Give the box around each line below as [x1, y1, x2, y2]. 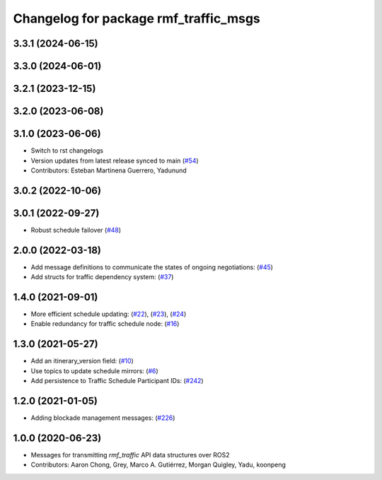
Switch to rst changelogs [30, 146, 104, 155]
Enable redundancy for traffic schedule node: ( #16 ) [30, 320, 180, 328]
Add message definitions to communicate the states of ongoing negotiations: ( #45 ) [30, 262, 274, 271]
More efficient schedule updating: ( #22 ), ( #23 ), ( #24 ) [30, 310, 187, 318]
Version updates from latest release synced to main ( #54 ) [30, 156, 199, 165]
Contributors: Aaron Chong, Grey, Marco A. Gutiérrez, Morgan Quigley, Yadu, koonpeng [30, 460, 286, 469]
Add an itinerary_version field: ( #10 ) [30, 357, 134, 365]
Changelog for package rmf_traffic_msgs [13, 11, 261, 26]
